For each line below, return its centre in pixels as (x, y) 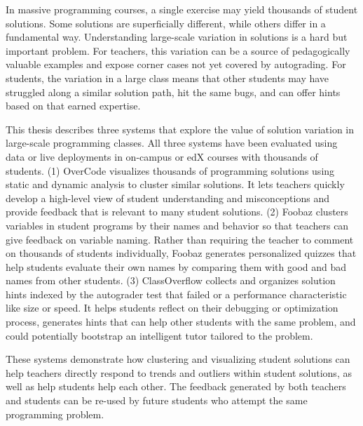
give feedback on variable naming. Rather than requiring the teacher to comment (180, 239)
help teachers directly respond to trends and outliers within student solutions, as (179, 372)
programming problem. (55, 414)
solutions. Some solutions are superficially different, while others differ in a (166, 23)
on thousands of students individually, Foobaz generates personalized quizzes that (181, 253)
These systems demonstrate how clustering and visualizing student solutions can (178, 359)
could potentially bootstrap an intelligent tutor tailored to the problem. (159, 335)
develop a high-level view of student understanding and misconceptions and (167, 198)
